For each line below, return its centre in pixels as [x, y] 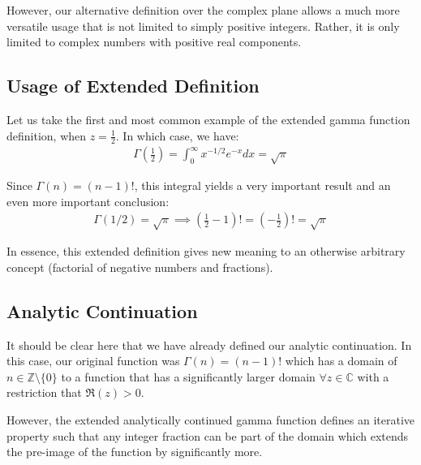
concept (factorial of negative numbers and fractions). [140, 267]
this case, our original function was [93, 361]
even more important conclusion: [88, 201]
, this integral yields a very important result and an [262, 185]
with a [373, 376]
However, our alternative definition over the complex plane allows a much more [203, 10]
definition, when [47, 135]
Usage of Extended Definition [133, 86]
